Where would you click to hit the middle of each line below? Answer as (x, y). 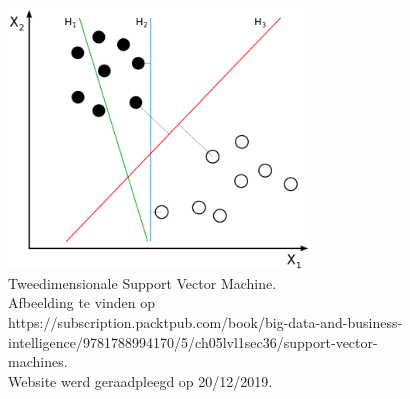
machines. (38, 361)
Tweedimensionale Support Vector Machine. (142, 282)
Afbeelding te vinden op (82, 302)
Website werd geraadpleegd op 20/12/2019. (140, 380)
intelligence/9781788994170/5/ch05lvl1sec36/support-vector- (193, 341)
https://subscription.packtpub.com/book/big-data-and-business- (205, 322)
